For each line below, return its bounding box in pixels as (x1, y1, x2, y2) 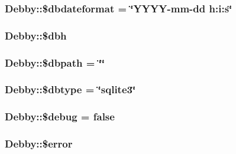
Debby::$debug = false (5, 109, 115, 124)
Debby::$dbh (5, 28, 67, 42)
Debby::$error (5, 136, 73, 151)
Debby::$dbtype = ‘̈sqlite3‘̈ (5, 82, 136, 97)
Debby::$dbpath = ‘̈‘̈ (5, 55, 105, 70)
